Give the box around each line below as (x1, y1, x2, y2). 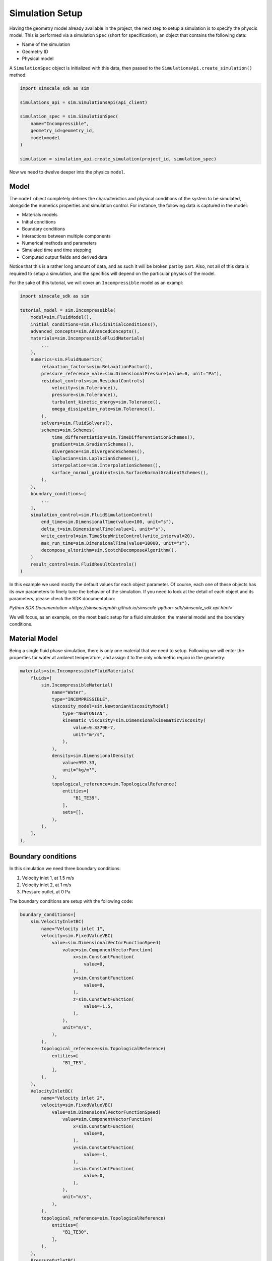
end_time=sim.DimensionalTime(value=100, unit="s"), (41, 519, 174, 525)
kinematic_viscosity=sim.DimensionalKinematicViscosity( (62, 718, 206, 723)
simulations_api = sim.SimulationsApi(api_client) (20, 99, 148, 105)
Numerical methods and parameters (22, 240, 97, 246)
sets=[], (62, 810, 84, 815)
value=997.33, (62, 760, 98, 766)
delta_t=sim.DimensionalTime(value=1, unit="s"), (41, 526, 166, 532)
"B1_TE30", (62, 1229, 89, 1235)
